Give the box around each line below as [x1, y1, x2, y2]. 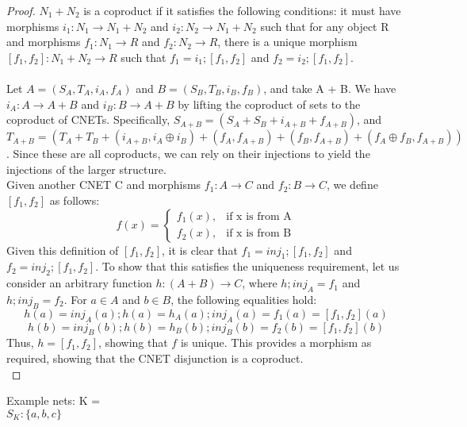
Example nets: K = [6, 392, 101, 409]
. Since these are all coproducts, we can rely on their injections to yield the [6, 145, 370, 162]
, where [242, 275, 278, 291]
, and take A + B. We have [263, 79, 396, 96]
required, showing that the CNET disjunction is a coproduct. [6, 349, 304, 366]
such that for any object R [260, 17, 389, 34]
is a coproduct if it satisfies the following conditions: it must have [83, 2, 401, 18]
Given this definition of [6, 241, 119, 258]
